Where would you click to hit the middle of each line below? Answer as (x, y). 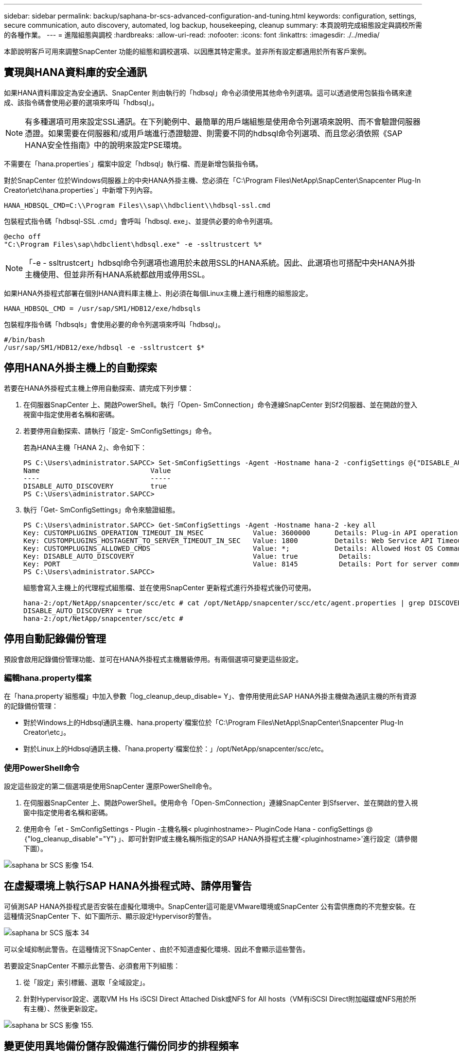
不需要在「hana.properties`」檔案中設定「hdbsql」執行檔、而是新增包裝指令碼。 (133, 164)
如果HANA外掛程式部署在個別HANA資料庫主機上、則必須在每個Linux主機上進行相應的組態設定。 (158, 293)
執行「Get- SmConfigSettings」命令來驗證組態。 (101, 509)
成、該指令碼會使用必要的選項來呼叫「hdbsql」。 (81, 102)
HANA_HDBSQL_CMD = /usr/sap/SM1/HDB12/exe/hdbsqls (102, 308)
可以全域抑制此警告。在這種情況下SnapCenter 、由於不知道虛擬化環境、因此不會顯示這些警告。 (157, 949)
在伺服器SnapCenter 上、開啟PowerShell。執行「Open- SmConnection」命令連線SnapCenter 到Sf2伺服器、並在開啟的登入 (221, 404)
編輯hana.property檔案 (48, 678)
